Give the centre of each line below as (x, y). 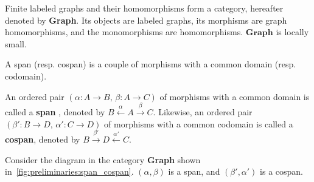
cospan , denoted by (43, 139)
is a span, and (194, 171)
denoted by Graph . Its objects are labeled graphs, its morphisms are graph (146, 20)
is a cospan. (282, 171)
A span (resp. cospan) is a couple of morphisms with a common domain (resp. (151, 64)
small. (16, 43)
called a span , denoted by (55, 111)
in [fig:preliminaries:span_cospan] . (69, 171)
